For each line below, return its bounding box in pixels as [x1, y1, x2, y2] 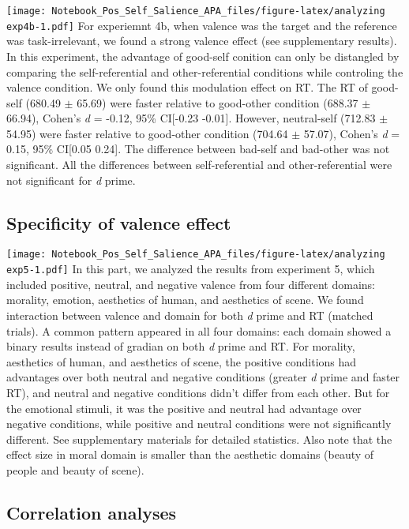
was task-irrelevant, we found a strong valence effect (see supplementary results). [6, 32, 397, 49]
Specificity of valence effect [6, 210, 231, 234]
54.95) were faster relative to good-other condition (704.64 [6, 125, 288, 141]
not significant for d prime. [6, 171, 136, 188]
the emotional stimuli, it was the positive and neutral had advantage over [6, 400, 362, 416]
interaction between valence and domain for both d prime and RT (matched [6, 306, 373, 323]
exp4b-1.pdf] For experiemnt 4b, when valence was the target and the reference [6, 17, 397, 33]
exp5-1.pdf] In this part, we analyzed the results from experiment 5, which [6, 261, 375, 277]
